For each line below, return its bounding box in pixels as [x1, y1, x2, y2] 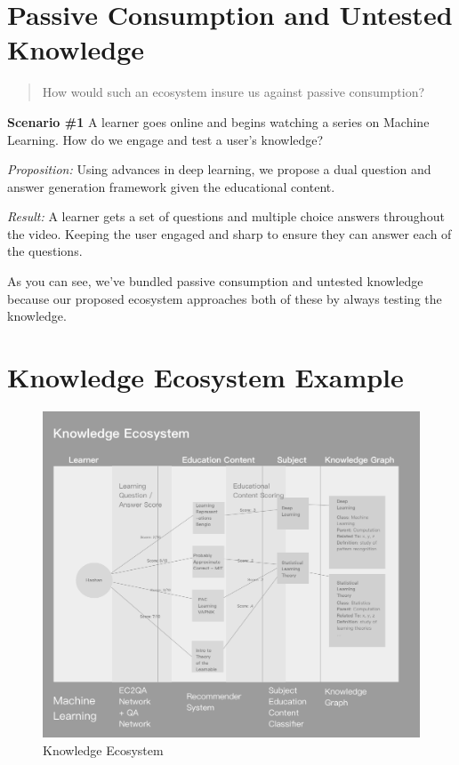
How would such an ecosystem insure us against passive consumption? [42, 83, 425, 101]
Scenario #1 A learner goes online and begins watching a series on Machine [7, 112, 430, 131]
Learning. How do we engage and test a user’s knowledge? [7, 130, 324, 148]
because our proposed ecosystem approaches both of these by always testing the [7, 289, 442, 307]
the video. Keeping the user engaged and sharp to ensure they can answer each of [7, 224, 452, 243]
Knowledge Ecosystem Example [7, 359, 404, 395]
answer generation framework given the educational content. [7, 177, 335, 195]
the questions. [7, 242, 83, 260]
